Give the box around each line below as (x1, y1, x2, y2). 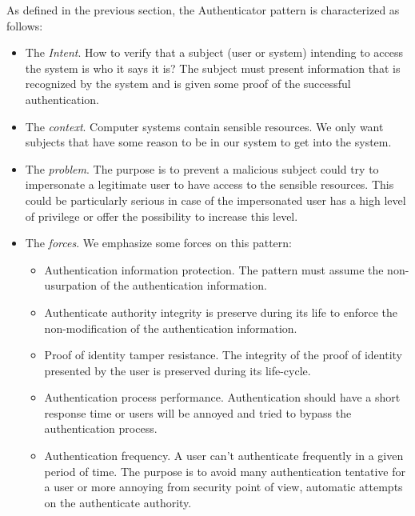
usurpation (44, 277, 98, 294)
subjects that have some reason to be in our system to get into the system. (25, 134, 392, 150)
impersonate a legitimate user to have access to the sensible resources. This (25, 176, 394, 193)
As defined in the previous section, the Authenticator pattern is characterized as (6, 2, 400, 18)
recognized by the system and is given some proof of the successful (25, 75, 351, 92)
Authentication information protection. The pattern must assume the (44, 261, 384, 278)
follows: (6, 17, 43, 34)
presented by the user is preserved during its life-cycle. (44, 362, 311, 378)
